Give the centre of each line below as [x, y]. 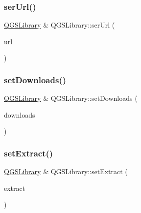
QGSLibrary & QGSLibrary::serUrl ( [59, 25]
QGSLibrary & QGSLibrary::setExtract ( [66, 171]
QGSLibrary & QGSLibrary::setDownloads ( [71, 98]
